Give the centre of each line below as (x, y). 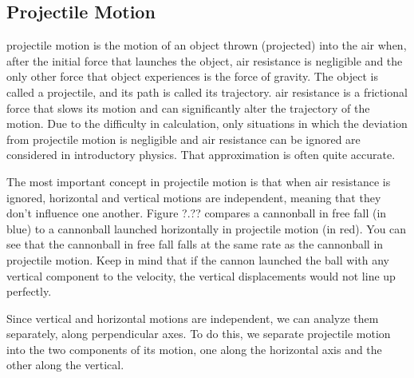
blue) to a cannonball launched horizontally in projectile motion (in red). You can (207, 228)
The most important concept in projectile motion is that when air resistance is (199, 181)
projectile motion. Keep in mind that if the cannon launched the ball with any (198, 259)
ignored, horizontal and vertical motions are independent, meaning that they (194, 197)
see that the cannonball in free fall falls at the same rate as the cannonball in (195, 244)
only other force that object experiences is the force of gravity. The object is (192, 76)
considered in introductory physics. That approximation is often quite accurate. (201, 155)
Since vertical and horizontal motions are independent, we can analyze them (193, 318)
